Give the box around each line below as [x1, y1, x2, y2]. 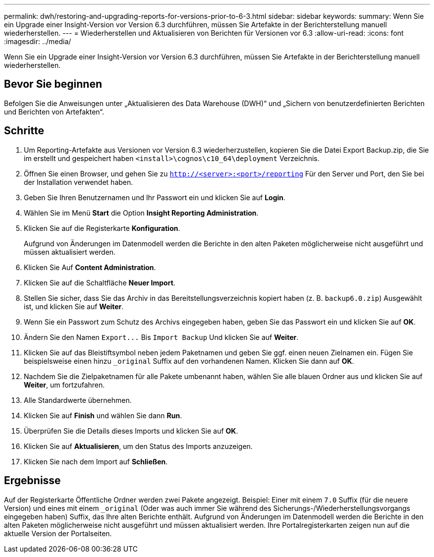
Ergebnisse [4, 474, 61, 487]
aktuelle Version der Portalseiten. [4, 529, 112, 538]
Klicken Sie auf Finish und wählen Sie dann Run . [24, 411, 182, 420]
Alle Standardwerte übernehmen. [24, 395, 132, 404]
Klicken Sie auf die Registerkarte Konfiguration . [24, 223, 180, 232]
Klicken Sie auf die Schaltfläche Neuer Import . [24, 278, 175, 287]
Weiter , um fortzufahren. [24, 380, 105, 389]
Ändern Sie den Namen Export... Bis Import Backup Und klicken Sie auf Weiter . [24, 333, 299, 341]
